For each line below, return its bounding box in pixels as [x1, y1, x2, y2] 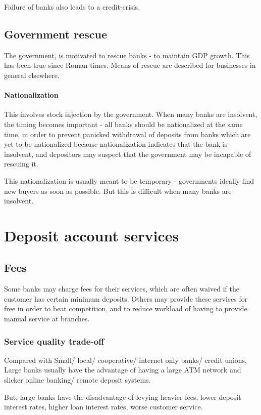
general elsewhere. [4, 69, 60, 80]
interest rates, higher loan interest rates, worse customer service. [4, 401, 203, 412]
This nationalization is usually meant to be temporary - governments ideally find [4, 175, 254, 186]
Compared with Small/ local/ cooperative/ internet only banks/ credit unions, [4, 354, 247, 365]
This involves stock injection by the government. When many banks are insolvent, [4, 109, 257, 119]
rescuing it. [4, 158, 38, 169]
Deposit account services [4, 225, 179, 245]
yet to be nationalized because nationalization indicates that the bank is [4, 139, 228, 149]
